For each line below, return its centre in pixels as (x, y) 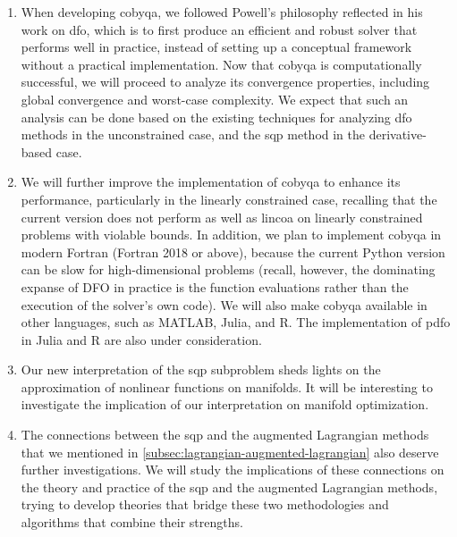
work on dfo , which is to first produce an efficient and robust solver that (219, 29)
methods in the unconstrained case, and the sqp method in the (193, 134)
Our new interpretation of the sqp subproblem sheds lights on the (201, 369)
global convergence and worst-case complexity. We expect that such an (215, 99)
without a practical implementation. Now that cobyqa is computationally (221, 64)
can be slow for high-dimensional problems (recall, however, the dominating (228, 269)
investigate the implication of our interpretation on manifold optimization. (225, 404)
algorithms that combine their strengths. (132, 522)
